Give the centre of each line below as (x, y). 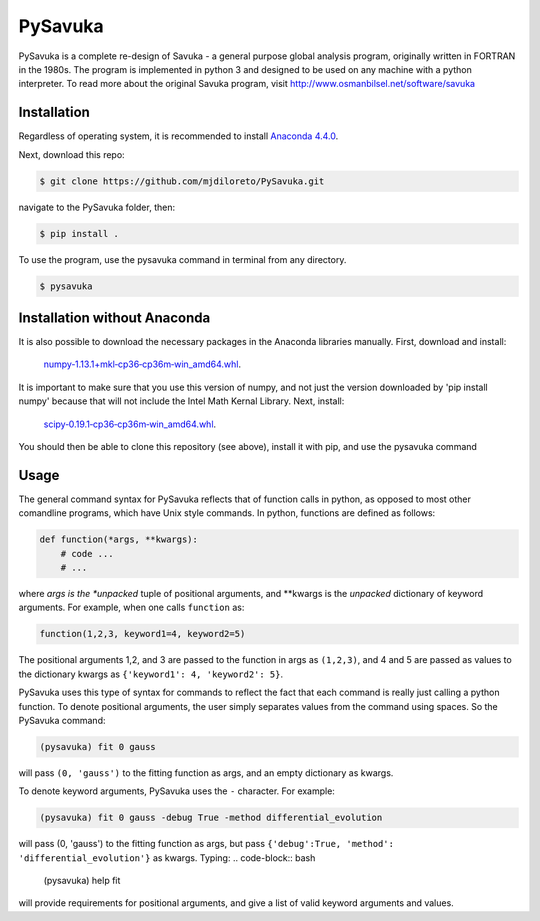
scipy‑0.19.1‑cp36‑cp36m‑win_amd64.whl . (130, 424)
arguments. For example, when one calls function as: (131, 607)
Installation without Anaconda (114, 317)
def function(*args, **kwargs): (119, 539)
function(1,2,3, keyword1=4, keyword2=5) (142, 634)
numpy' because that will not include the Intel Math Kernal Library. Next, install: (181, 401)
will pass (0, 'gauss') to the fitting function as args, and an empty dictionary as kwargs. (206, 772)
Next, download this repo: (71, 154)
